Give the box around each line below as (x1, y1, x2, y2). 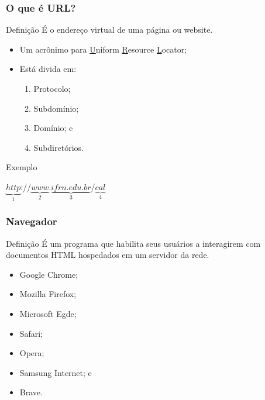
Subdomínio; (33, 102, 79, 114)
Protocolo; (33, 82, 71, 94)
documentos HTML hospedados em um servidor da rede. (6, 249, 209, 261)
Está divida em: (19, 63, 77, 75)
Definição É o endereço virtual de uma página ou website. (6, 23, 213, 36)
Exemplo (6, 161, 37, 173)
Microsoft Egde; (19, 308, 77, 319)
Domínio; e (33, 122, 73, 134)
